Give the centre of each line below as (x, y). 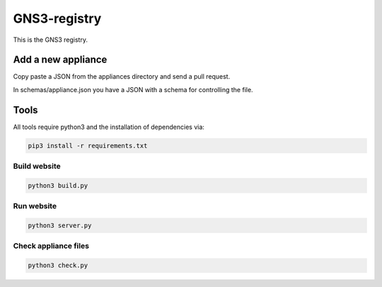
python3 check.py (58, 265)
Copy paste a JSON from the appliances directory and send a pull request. (122, 77)
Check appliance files (51, 246)
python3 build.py (58, 185)
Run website (35, 206)
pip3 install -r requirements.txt (88, 146)
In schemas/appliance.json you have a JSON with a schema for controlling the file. (133, 89)
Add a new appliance (60, 60)
